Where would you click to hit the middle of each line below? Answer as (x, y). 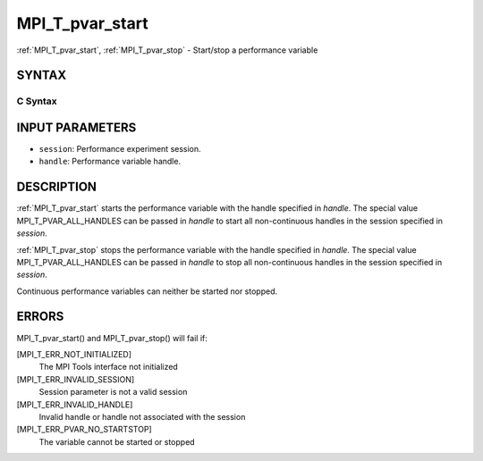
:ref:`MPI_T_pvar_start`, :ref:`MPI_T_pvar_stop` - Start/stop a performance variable (167, 50)
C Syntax (37, 101)
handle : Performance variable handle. (110, 162)
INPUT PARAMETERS (76, 127)
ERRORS (40, 317)
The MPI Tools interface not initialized (108, 367)
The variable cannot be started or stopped (117, 441)
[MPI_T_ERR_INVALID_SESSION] (76, 379)
